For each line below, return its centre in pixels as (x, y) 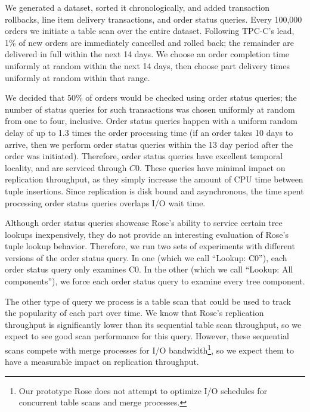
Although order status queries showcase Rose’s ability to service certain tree (144, 223)
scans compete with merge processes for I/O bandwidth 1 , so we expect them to (150, 349)
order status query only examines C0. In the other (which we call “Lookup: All (149, 269)
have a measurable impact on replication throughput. (102, 362)
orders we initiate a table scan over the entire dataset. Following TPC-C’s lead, (150, 31)
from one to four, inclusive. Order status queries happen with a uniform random (151, 121)
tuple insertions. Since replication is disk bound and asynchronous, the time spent (154, 190)
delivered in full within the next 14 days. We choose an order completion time (147, 54)
